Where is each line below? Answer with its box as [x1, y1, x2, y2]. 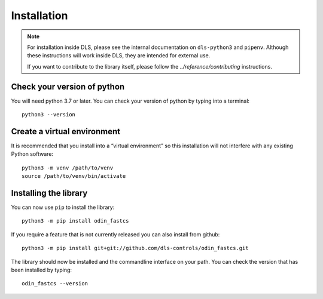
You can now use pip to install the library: [11, 204, 115, 211]
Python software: [11, 150, 54, 158]
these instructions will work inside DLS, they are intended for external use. [27, 52, 211, 59]
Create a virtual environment [11, 126, 121, 137]
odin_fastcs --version [22, 280, 89, 287]
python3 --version [22, 111, 76, 118]
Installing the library [11, 188, 88, 198]
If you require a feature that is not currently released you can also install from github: [11, 230, 220, 238]
